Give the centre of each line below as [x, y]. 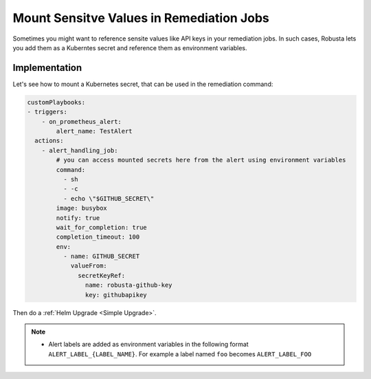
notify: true [78, 218]
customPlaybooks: [56, 102]
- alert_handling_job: [80, 150]
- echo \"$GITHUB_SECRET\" [109, 198]
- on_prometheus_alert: [81, 121]
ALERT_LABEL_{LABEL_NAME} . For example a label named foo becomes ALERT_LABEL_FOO [180, 354]
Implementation [47, 68]
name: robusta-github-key [128, 285]
